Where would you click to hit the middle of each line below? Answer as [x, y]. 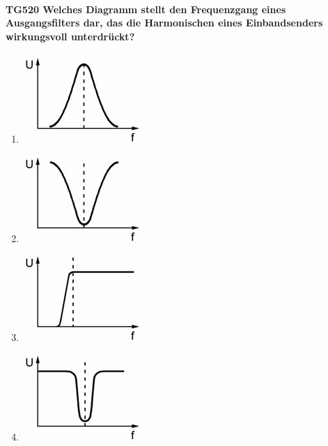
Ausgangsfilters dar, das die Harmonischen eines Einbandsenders [164, 23]
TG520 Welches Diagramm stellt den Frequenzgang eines [146, 9]
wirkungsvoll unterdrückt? [70, 36]
